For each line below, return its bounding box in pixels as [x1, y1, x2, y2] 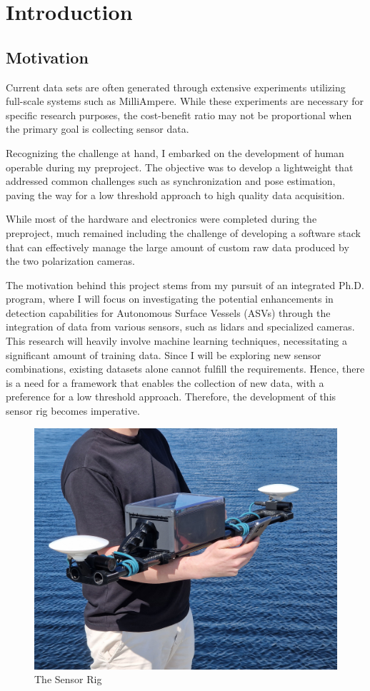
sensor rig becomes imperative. [6, 403, 140, 418]
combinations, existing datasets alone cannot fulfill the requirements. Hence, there [6, 361, 365, 376]
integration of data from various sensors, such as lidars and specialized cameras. [6, 319, 355, 334]
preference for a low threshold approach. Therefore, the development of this [6, 389, 336, 404]
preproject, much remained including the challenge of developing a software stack [6, 225, 361, 240]
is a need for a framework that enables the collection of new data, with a [6, 375, 324, 390]
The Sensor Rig [34, 672, 102, 687]
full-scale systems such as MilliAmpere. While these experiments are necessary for [6, 94, 364, 109]
